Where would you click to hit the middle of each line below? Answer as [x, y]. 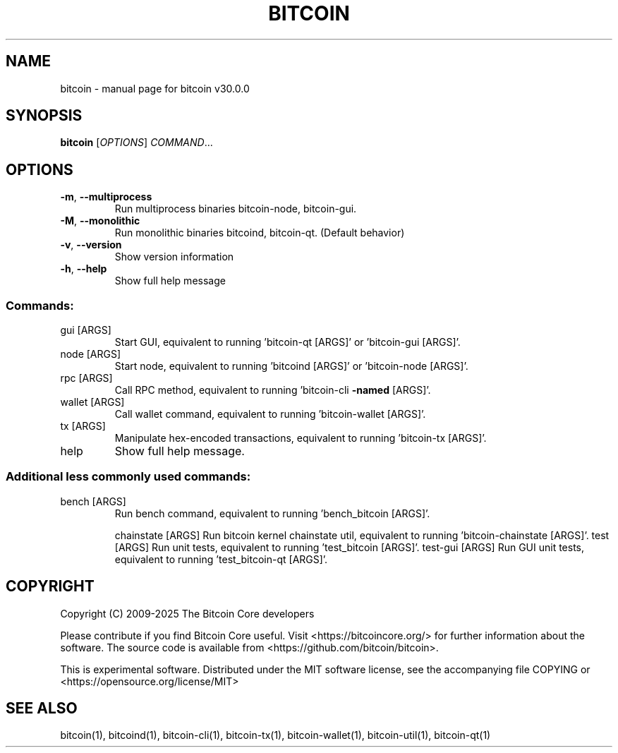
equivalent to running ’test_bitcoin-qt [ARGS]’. [221, 559]
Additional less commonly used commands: [128, 477]
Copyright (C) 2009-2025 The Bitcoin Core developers [187, 613]
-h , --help [84, 269]
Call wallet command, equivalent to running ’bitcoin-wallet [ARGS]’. [270, 414]
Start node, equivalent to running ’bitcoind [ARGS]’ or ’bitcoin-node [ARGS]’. [291, 366]
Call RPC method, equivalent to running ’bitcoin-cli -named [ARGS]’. [273, 390]
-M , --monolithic [100, 221]
